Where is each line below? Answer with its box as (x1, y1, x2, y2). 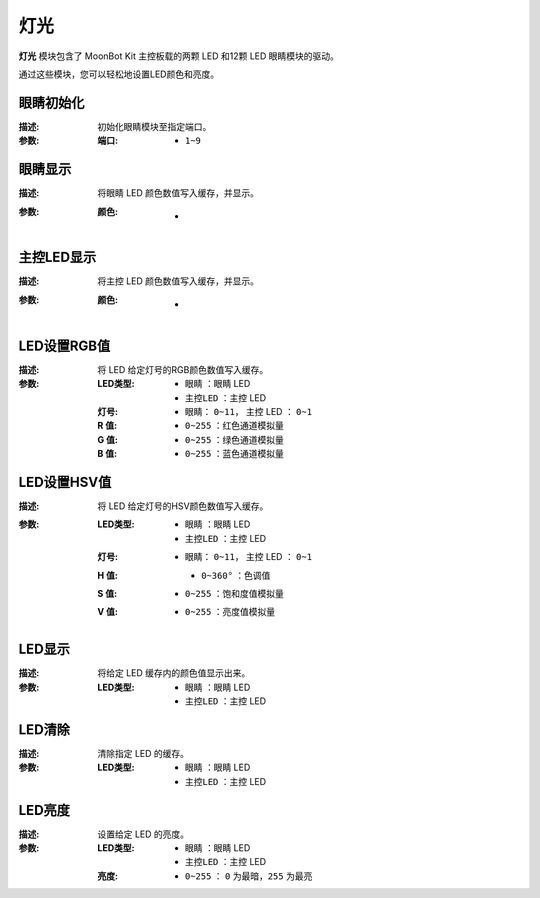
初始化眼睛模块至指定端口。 (97, 120, 212, 132)
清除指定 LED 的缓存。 (97, 747, 190, 759)
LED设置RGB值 (18, 337, 111, 354)
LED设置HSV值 (18, 473, 112, 490)
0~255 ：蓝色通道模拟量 (185, 448, 285, 460)
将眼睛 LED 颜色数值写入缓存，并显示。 (97, 187, 260, 199)
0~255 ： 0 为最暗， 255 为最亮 (185, 870, 313, 882)
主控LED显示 (18, 249, 97, 266)
